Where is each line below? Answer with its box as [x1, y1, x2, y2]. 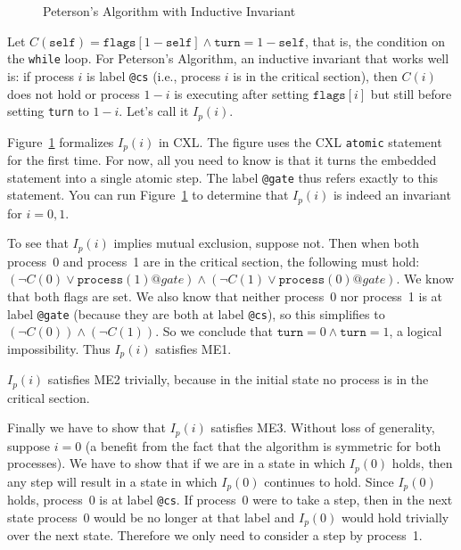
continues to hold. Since [264, 472, 394, 490]
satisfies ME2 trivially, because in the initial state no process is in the [47, 370, 429, 389]
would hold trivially [341, 507, 449, 526]
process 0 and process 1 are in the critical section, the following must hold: [7, 251, 420, 270]
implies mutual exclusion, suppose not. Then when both [113, 234, 419, 252]
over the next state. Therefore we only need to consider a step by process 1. [7, 526, 423, 545]
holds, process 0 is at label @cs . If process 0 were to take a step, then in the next [7, 490, 453, 509]
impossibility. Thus [7, 339, 111, 357]
